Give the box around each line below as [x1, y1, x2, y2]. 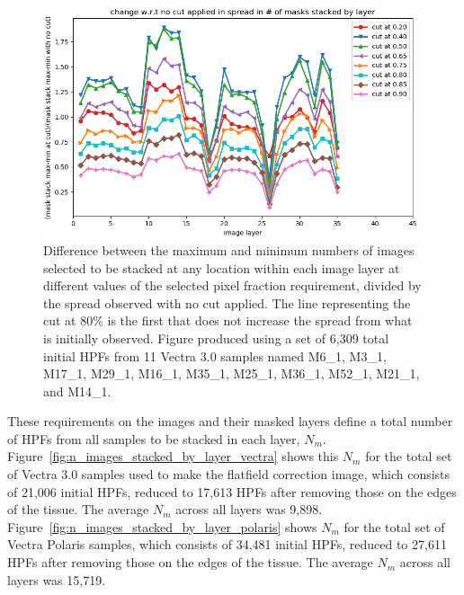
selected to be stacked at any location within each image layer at [43, 258, 400, 277]
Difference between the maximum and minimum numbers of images [43, 240, 415, 259]
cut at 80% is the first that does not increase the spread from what [43, 311, 413, 330]
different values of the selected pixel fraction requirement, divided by [43, 276, 422, 295]
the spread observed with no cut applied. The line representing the [43, 293, 411, 312]
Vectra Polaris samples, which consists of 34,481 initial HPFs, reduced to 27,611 [7, 535, 447, 554]
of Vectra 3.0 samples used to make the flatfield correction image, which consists [7, 465, 451, 484]
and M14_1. [43, 381, 112, 400]
